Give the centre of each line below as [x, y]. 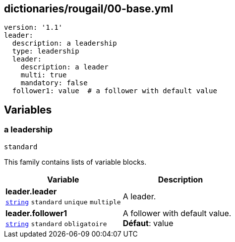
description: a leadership [64, 43]
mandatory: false [54, 83]
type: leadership [46, 51]
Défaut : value [148, 223]
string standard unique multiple [63, 202]
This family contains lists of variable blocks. [75, 162]
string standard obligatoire [56, 224]
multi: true [44, 75]
